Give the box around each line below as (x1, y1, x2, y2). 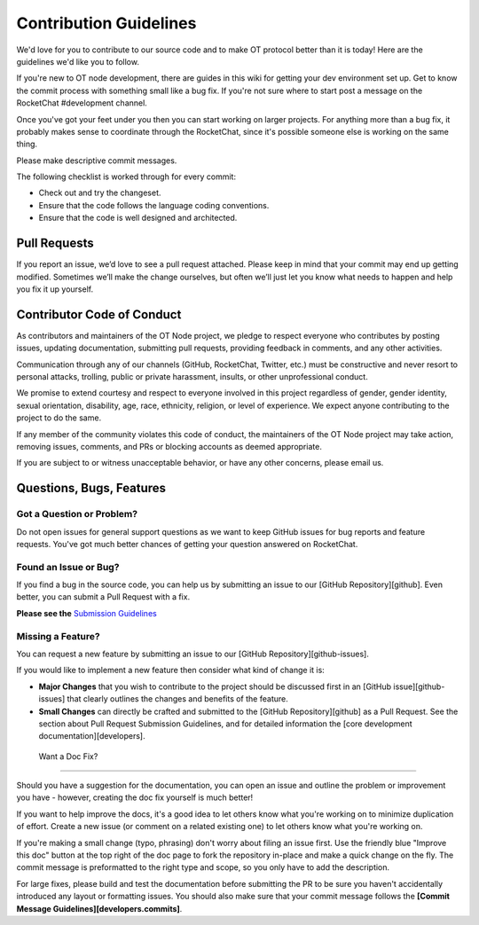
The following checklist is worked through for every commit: (16, 171, 237, 182)
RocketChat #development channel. (16, 98, 148, 108)
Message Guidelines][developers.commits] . (16, 903, 183, 913)
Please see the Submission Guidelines (16, 608, 157, 618)
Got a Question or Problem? (16, 508, 137, 521)
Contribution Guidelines (16, 13, 197, 33)
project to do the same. (16, 412, 102, 423)
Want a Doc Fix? (38, 750, 98, 762)
